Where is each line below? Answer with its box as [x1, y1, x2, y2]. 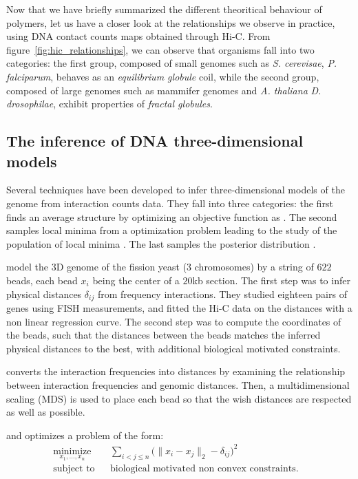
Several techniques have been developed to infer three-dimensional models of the [6, 182, 345, 197]
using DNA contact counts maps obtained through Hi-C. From [6, 29, 271, 43]
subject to [53, 464, 95, 474]
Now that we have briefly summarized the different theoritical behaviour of [6, 2, 322, 16]
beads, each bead [6, 273, 78, 287]
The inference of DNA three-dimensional [6, 130, 304, 151]
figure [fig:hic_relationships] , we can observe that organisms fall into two [6, 42, 315, 56]
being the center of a [92, 273, 180, 287]
